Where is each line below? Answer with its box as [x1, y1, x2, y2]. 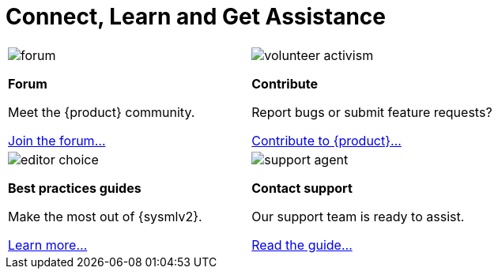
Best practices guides [8, 179, 141, 196]
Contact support [251, 179, 353, 196]
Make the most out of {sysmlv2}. [8, 208, 202, 224]
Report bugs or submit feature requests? [251, 104, 492, 120]
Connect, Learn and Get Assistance [6, 3, 386, 30]
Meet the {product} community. [8, 104, 195, 120]
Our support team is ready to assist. [251, 208, 465, 224]
